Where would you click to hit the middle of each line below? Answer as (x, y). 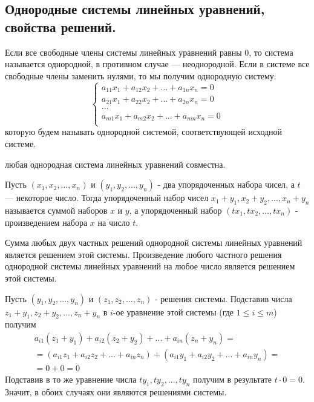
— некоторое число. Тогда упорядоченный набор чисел (107, 198)
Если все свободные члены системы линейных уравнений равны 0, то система (149, 52)
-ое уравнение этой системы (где (173, 311)
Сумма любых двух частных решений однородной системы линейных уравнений (154, 242)
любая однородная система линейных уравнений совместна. (115, 164)
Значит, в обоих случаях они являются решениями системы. (116, 391)
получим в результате (233, 379)
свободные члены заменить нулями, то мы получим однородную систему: (141, 75)
